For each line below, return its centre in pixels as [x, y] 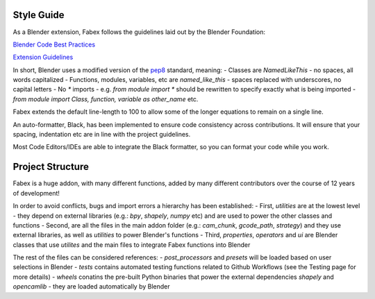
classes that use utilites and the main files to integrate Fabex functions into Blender [132, 245]
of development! [36, 193]
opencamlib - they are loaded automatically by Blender [91, 287]
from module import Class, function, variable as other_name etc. [106, 99]
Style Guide [39, 15]
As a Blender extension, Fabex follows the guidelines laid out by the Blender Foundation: [139, 32]
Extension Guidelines [43, 57]
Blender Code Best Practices [54, 44]
